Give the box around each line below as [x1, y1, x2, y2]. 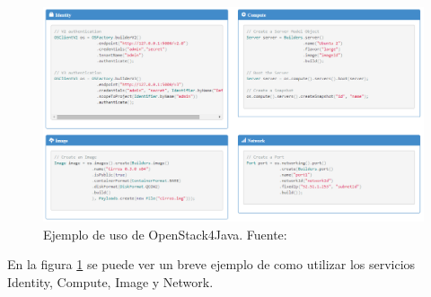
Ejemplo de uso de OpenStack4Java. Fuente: [43, 224, 287, 243]
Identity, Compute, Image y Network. [7, 272, 214, 291]
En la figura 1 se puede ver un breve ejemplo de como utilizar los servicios [7, 255, 416, 274]
